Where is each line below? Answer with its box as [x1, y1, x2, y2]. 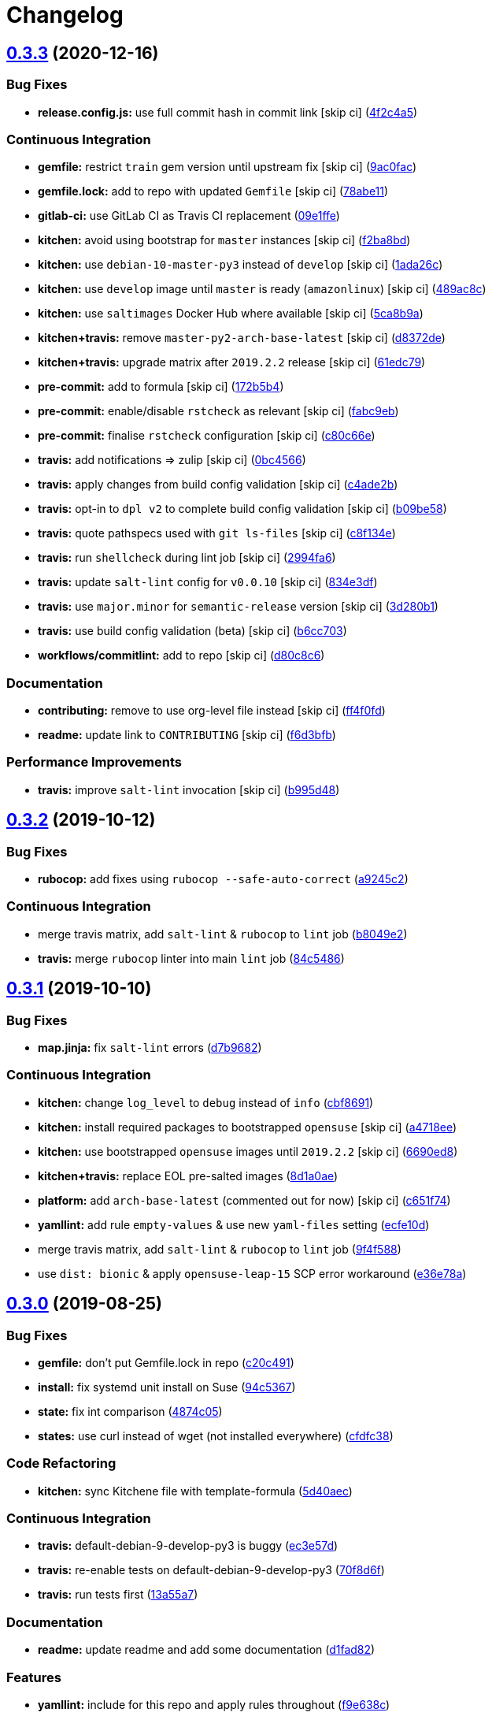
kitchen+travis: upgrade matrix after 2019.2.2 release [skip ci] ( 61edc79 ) [38, 355, 426, 370]
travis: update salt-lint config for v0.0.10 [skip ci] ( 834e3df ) [38, 575, 378, 589]
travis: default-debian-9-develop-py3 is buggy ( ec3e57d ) [38, 1539, 338, 1553]
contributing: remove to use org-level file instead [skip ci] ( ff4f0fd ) [38, 704, 386, 718]
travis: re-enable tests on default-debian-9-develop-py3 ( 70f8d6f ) [38, 1563, 385, 1577]
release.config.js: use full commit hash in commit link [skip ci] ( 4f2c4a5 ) [38, 105, 418, 119]
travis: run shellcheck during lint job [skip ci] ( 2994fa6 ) [38, 551, 336, 565]
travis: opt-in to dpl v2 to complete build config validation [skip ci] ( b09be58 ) [38, 502, 447, 516]
